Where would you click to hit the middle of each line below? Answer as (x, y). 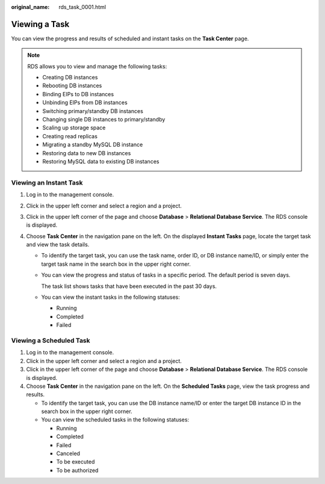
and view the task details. (58, 245)
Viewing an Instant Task (47, 182)
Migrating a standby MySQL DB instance (93, 145)
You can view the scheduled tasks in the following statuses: (115, 420)
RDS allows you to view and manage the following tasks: (97, 66)
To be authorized (77, 470)
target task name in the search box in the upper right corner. (116, 264)
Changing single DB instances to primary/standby (104, 120)
